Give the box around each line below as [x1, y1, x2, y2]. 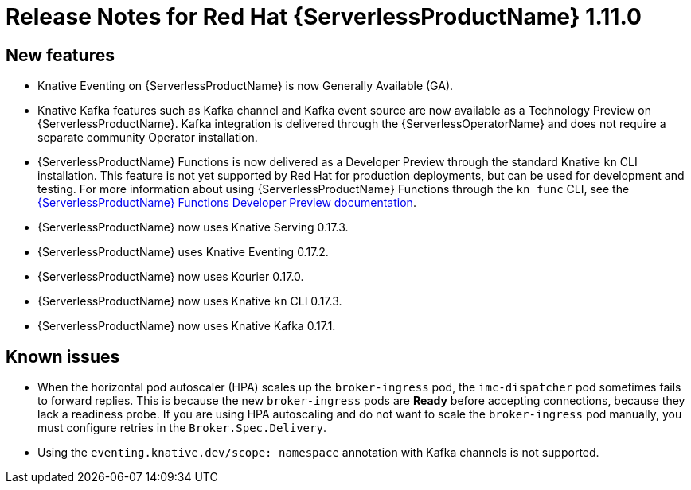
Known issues [6, 346, 120, 367]
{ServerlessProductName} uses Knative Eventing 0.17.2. [37, 245, 329, 259]
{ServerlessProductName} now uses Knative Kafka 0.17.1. [37, 319, 336, 333]
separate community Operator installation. [37, 130, 258, 145]
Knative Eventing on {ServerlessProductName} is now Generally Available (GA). [37, 79, 454, 93]
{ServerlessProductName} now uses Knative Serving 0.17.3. [37, 220, 349, 235]
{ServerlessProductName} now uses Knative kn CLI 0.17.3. [37, 294, 342, 309]
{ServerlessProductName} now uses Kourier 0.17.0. [37, 270, 304, 284]
